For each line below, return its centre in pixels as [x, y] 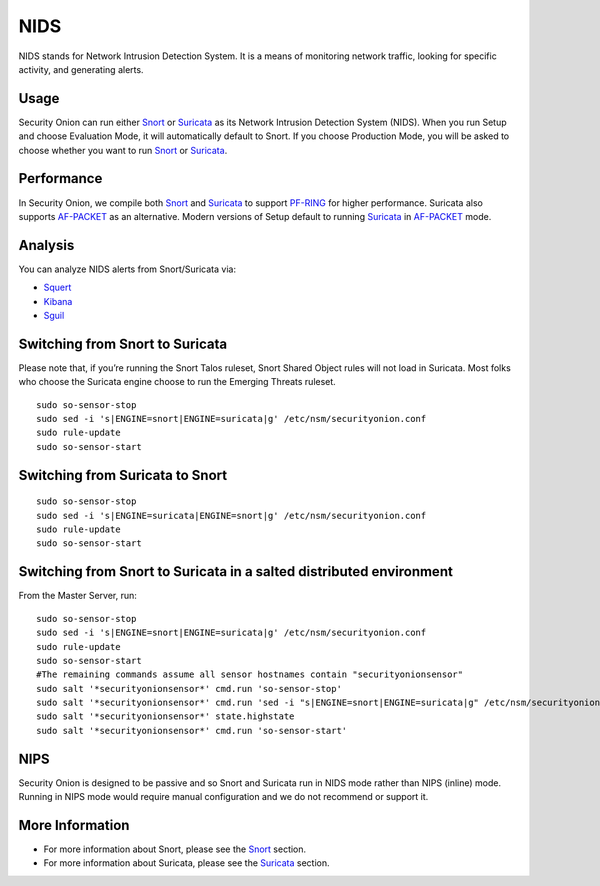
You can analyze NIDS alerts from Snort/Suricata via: [127, 269]
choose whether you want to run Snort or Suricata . [123, 150]
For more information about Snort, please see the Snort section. [175, 849]
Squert [57, 287]
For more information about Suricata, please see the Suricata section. [186, 863]
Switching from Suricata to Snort [123, 475]
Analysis [46, 245]
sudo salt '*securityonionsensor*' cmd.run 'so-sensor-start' [192, 730]
